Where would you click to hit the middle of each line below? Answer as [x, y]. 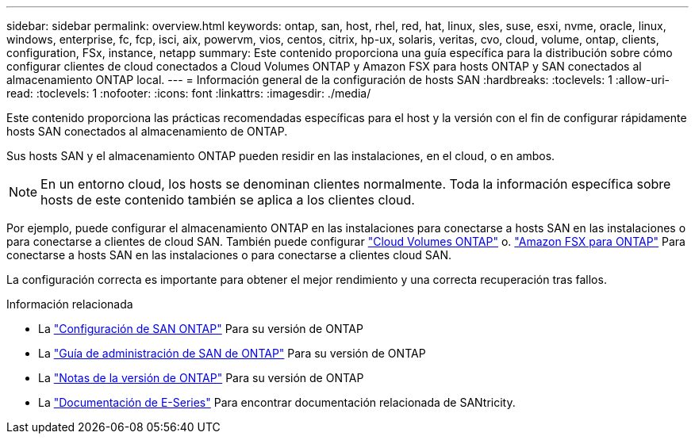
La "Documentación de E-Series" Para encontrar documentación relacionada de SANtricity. [277, 402]
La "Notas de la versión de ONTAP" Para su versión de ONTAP [201, 378]
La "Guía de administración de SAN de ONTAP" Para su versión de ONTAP [232, 353]
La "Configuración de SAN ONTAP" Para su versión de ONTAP [201, 329]
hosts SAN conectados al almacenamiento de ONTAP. [147, 131]
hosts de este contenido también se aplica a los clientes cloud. [228, 200]
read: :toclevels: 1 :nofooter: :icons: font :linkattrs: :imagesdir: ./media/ [189, 93]
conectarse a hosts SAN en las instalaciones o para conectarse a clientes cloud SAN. [229, 255]
